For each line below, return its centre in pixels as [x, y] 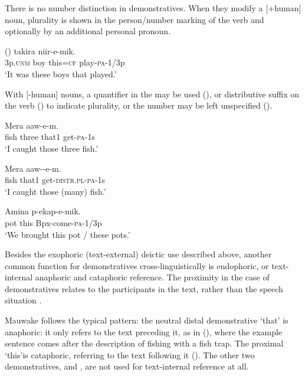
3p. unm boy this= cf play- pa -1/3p [65, 62]
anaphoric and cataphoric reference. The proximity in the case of [152, 277]
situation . [23, 300]
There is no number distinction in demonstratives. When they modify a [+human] [153, 8]
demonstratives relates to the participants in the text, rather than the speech [144, 288]
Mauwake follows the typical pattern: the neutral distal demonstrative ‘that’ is [147, 320]
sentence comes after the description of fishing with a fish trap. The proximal [144, 343]
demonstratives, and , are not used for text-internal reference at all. [127, 366]
